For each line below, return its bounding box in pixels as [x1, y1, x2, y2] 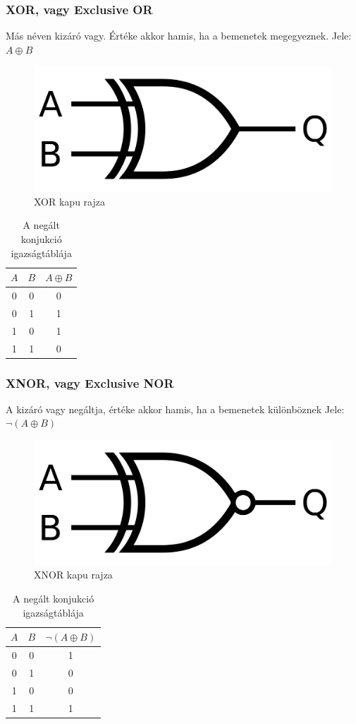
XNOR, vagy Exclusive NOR [6, 374, 174, 391]
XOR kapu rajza [34, 194, 105, 208]
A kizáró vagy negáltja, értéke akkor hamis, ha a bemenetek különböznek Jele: [6, 401, 345, 416]
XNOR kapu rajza [34, 567, 113, 582]
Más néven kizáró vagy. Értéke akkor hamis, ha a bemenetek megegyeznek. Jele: [6, 28, 352, 43]
